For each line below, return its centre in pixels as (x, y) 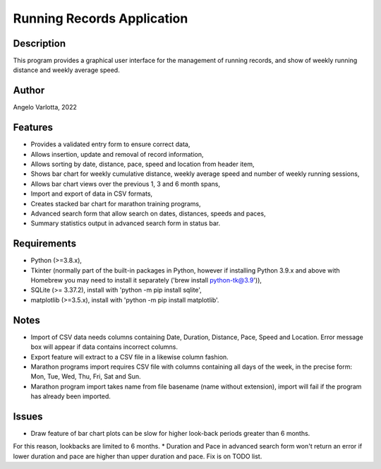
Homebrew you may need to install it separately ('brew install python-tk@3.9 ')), (146, 280)
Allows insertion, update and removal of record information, (117, 154)
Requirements (45, 244)
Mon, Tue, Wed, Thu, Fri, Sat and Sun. (86, 376)
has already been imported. (71, 396)
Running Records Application (101, 18)
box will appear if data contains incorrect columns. (104, 347)
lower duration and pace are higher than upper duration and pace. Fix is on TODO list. (138, 456)
